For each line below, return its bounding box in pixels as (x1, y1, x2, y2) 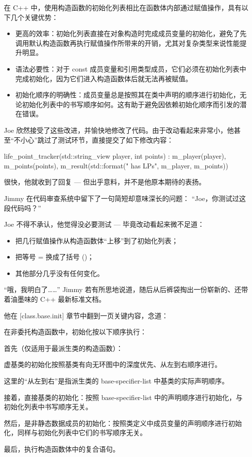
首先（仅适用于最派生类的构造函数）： (4, 343, 123, 353)
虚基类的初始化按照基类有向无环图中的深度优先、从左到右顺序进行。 (4, 359, 221, 369)
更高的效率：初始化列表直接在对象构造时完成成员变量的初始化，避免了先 (15, 28, 247, 38)
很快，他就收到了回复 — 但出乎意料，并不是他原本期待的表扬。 (4, 177, 206, 187)
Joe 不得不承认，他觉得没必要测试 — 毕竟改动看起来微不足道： (4, 219, 204, 229)
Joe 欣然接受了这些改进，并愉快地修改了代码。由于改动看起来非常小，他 (4, 125, 234, 135)
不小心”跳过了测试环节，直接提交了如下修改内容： (14, 134, 174, 145)
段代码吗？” (4, 202, 41, 213)
